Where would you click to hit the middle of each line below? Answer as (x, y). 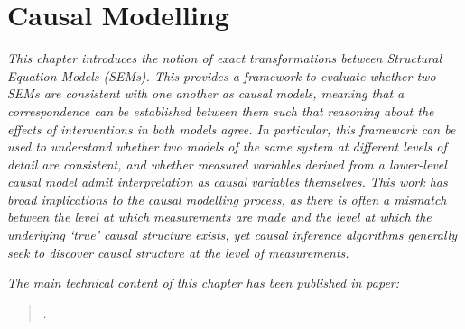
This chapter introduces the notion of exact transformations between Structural (224, 58)
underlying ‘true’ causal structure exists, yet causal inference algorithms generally (232, 235)
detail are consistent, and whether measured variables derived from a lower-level (227, 164)
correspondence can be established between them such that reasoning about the (221, 110)
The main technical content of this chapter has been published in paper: (204, 283)
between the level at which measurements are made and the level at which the (219, 217)
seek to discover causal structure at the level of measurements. (178, 252)
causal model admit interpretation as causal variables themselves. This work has (228, 182)
